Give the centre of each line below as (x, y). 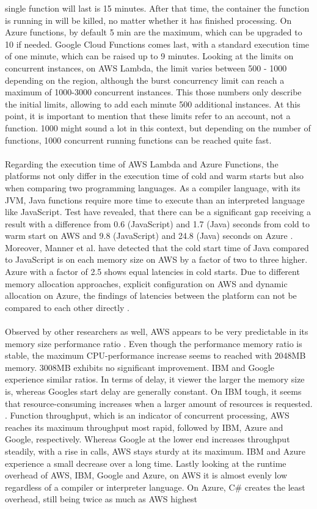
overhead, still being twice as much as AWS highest (101, 499)
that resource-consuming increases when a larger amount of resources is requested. (159, 403)
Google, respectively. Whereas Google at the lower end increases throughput (148, 439)
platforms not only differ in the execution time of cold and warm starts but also (154, 176)
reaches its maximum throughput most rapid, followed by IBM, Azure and (144, 427)
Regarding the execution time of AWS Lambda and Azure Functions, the (142, 163)
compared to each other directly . (67, 307)
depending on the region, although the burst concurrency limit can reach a (145, 80)
